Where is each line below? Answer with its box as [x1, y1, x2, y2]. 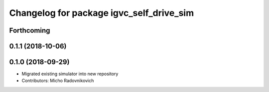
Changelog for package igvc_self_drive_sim [9, 7, 194, 18]
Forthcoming [9, 26, 50, 35]
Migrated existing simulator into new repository [21, 71, 119, 77]
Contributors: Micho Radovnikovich [21, 78, 94, 84]
